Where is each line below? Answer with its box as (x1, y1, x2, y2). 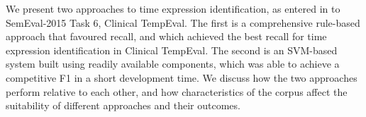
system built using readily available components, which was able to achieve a (6, 56, 340, 71)
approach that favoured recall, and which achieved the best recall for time (6, 29, 327, 44)
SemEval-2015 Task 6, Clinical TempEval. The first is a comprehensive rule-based (6, 15, 360, 30)
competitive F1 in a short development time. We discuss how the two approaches (6, 70, 357, 85)
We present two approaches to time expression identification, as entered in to (6, 1, 340, 16)
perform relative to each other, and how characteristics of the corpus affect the (6, 84, 348, 99)
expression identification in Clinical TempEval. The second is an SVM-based (6, 42, 338, 57)
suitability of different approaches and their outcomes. (6, 98, 240, 113)
